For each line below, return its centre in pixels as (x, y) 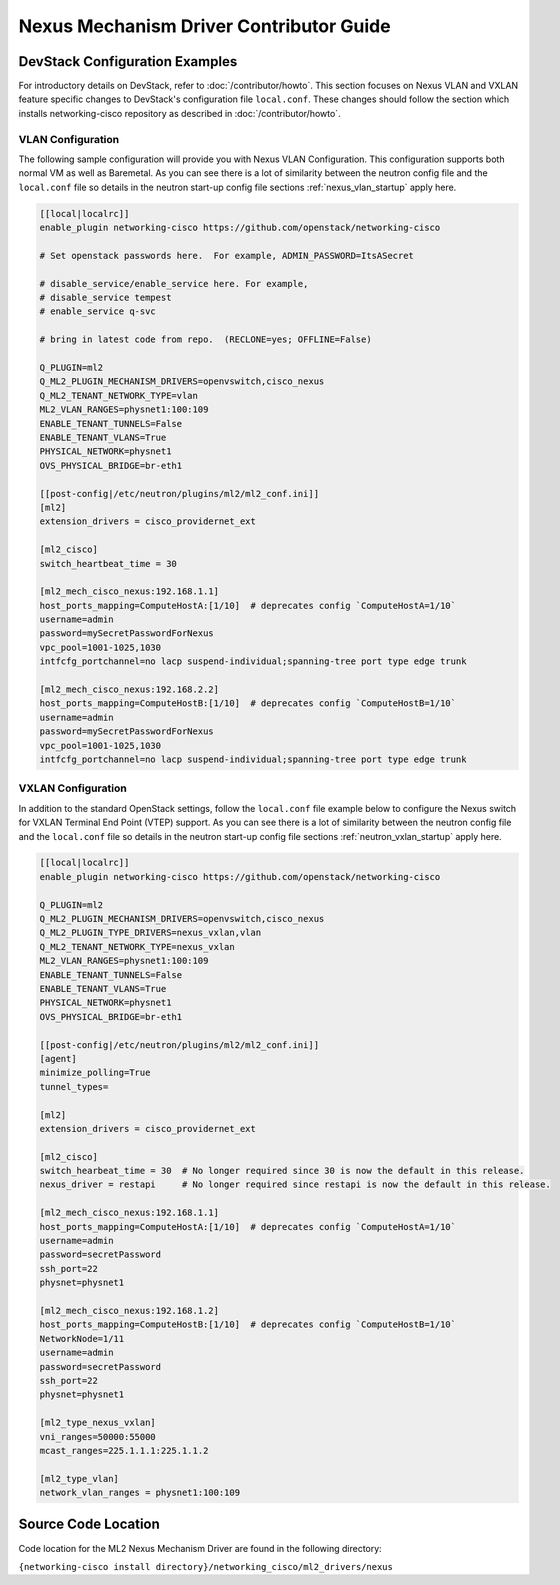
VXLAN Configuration (72, 788)
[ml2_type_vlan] (79, 1478)
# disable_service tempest (105, 298)
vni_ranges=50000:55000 (98, 1436)
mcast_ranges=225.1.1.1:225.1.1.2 (124, 1450)
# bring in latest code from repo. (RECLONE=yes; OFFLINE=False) (205, 339)
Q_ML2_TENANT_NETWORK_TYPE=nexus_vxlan (137, 946)
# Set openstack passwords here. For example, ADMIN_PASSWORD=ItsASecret (227, 255)
